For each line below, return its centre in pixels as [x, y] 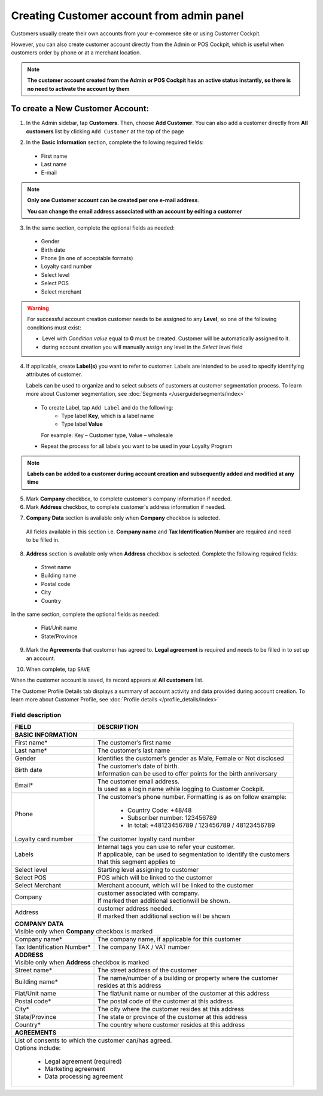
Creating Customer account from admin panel [127, 16]
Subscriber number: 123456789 [172, 818]
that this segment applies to [137, 862]
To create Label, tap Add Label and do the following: [107, 407]
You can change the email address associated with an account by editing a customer [135, 211]
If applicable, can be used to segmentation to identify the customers [194, 854]
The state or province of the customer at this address [173, 1017]
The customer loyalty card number [146, 839]
